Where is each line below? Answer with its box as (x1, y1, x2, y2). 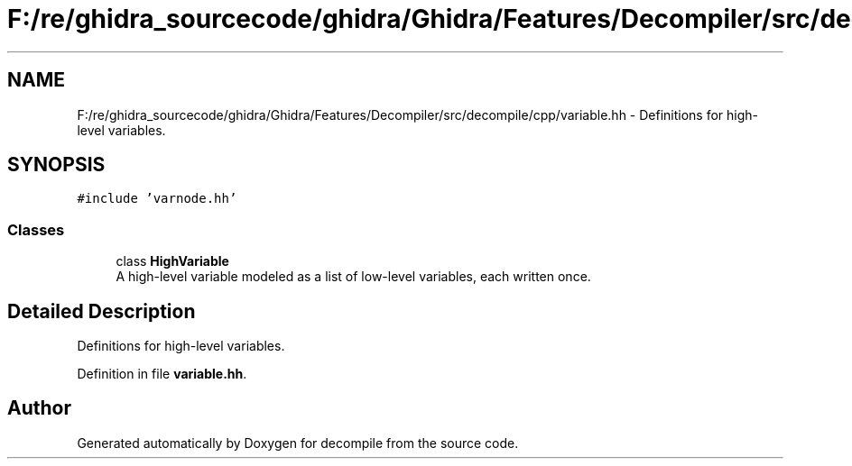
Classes (7, 220, 65, 239)
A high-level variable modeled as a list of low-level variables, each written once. (116, 269, 591, 285)
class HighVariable (116, 253, 229, 270)
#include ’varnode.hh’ (77, 191, 237, 206)
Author (7, 397, 71, 420)
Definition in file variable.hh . (77, 366, 247, 382)
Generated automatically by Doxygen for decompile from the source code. (77, 434, 519, 451)
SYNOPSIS (7, 153, 106, 177)
